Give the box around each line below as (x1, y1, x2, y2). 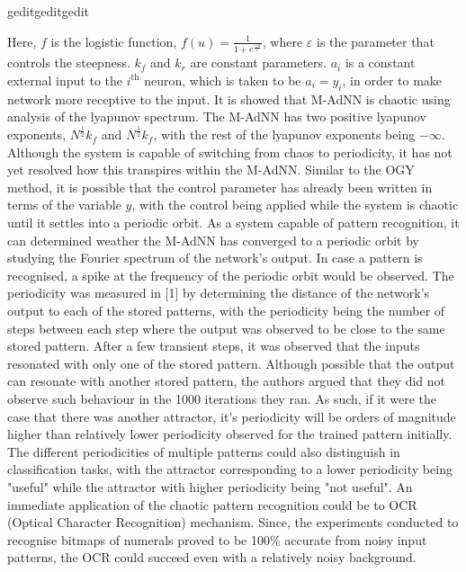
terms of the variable (7, 195, 121, 214)
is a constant (345, 53, 416, 72)
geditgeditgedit (7, 2, 90, 20)
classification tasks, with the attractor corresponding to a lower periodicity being (7, 460, 453, 478)
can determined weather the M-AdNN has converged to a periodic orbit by (7, 230, 419, 249)
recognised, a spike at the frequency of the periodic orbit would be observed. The (7, 265, 454, 284)
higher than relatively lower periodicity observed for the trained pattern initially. (7, 425, 453, 443)
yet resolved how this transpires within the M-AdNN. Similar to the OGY (7, 160, 415, 179)
